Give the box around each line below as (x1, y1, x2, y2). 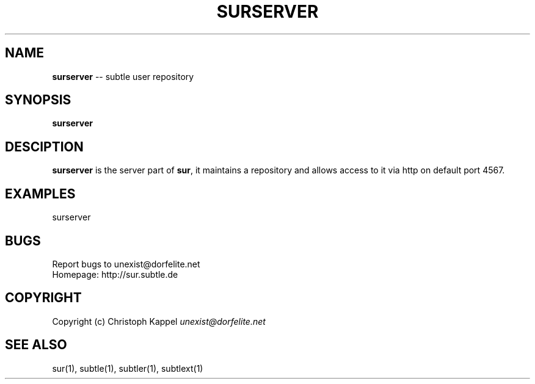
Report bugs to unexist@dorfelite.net (52, 258, 200, 269)
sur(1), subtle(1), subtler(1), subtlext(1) (52, 363, 203, 374)
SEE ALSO (5, 337, 67, 353)
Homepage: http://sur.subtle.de (52, 269, 178, 280)
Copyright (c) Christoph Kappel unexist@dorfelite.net (52, 316, 266, 327)
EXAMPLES (5, 186, 76, 201)
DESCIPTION (5, 139, 84, 154)
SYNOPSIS (5, 92, 71, 108)
